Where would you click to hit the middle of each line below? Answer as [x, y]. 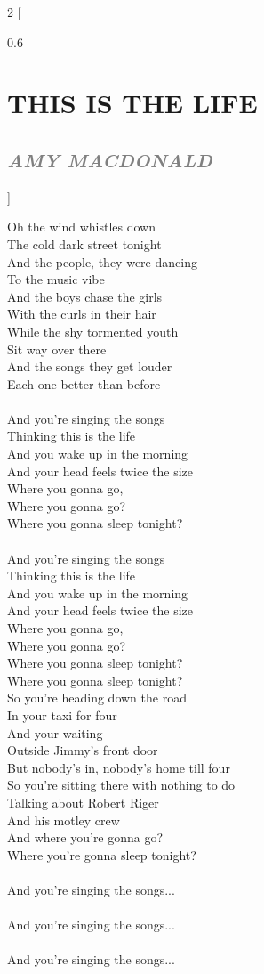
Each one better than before [84, 383]
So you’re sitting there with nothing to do [121, 785]
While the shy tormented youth [93, 331]
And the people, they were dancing [102, 261]
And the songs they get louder [90, 366]
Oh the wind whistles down [81, 227]
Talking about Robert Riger [83, 802]
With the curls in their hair [82, 314]
